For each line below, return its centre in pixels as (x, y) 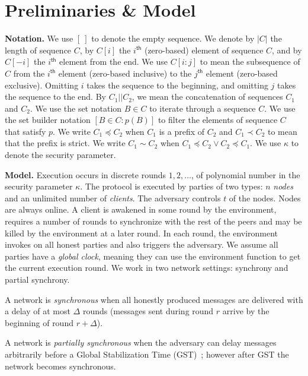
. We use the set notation (76, 108)
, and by (287, 50)
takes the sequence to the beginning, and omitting (177, 85)
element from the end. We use (113, 61)
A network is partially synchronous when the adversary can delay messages (141, 342)
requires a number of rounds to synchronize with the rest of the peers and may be (153, 221)
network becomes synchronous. (60, 366)
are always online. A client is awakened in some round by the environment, (141, 209)
